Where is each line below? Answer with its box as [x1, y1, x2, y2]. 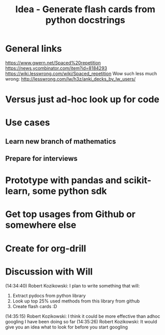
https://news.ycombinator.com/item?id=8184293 [5, 65, 108, 71]
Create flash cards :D [12, 303, 57, 309]
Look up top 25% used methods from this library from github [12, 298, 140, 304]
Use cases [5, 117, 50, 128]
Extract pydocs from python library [12, 292, 86, 298]
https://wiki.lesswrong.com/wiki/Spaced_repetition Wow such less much [5, 70, 157, 77]
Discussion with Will [5, 265, 93, 277]
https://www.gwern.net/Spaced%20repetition [5, 59, 101, 65]
